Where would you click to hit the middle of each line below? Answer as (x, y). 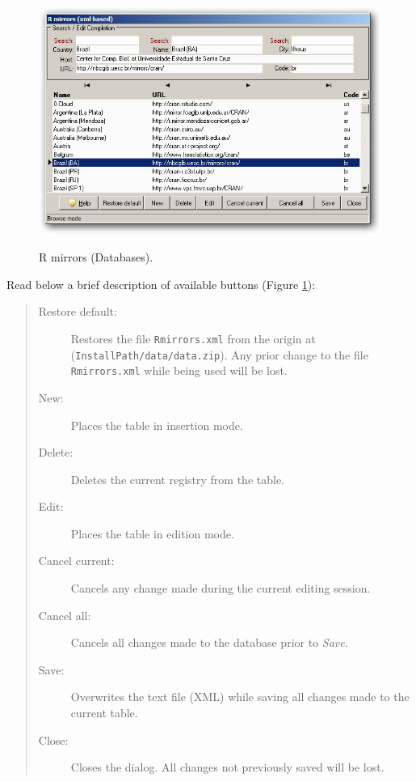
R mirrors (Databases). (96, 257)
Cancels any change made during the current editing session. (221, 588)
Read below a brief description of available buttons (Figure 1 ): (161, 284)
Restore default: (78, 311)
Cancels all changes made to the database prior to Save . (209, 642)
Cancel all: (65, 615)
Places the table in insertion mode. (157, 425)
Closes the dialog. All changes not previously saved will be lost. (227, 767)
